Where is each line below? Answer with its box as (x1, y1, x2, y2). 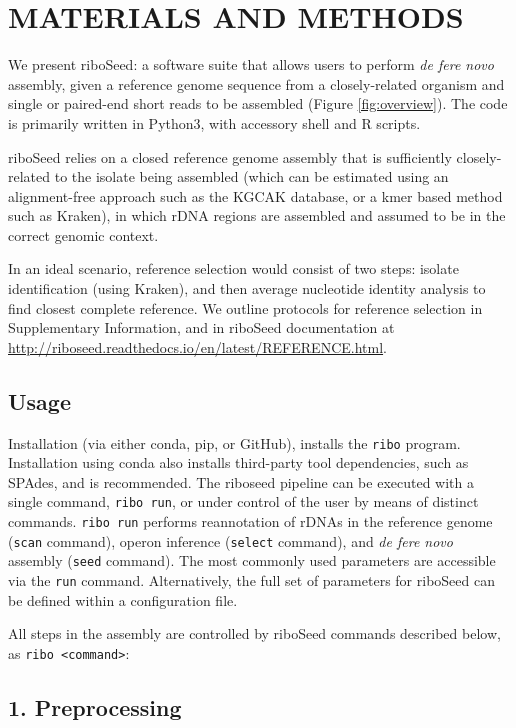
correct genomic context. (8, 224, 159, 245)
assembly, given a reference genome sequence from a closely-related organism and (8, 73, 505, 94)
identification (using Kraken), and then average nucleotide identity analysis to (8, 278, 486, 299)
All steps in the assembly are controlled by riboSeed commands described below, (8, 623, 501, 644)
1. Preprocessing (8, 692, 182, 722)
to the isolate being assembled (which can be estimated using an (54, 166, 449, 187)
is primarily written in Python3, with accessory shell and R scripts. (8, 112, 421, 133)
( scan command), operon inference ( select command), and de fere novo (8, 530, 453, 551)
